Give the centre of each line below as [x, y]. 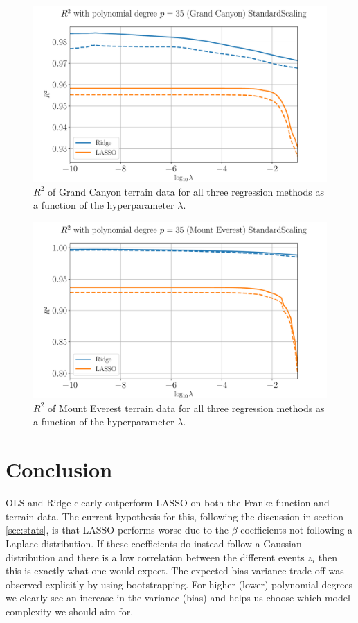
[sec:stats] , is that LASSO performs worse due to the [117, 530]
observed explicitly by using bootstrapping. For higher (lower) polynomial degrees [179, 584]
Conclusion [59, 469]
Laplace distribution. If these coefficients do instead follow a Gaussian [154, 543]
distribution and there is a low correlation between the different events [155, 557]
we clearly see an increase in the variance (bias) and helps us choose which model [178, 598]
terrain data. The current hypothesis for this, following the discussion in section [175, 516]
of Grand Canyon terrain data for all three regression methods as [186, 191]
